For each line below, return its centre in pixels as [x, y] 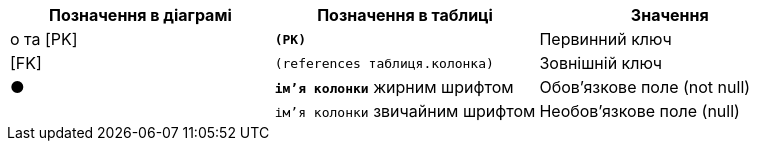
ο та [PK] [44, 39]
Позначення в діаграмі [140, 15]
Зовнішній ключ [601, 63]
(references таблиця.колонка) [384, 63]
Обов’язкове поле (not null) [645, 87]
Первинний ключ [605, 39]
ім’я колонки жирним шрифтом [394, 87]
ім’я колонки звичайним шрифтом [405, 111]
